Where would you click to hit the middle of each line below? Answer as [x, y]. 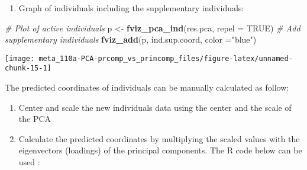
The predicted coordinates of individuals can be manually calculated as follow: [147, 87]
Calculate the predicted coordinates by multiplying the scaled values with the [159, 138]
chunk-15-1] [28, 68]
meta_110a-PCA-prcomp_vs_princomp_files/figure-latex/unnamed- [166, 58]
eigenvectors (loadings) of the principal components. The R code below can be [160, 150]
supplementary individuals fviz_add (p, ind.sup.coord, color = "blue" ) [131, 39]
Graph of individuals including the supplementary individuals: [131, 8]
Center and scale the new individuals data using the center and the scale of [155, 107]
